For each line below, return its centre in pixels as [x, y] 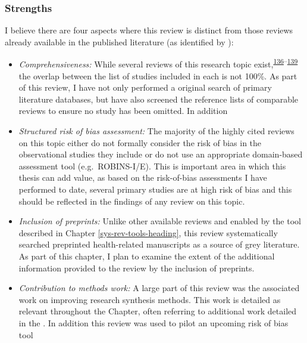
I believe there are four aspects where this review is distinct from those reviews [149, 30]
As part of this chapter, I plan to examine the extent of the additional [147, 256]
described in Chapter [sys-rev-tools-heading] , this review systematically [148, 232]
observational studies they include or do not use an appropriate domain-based [161, 154]
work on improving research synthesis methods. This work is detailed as [150, 299]
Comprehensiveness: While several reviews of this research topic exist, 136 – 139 [158, 63]
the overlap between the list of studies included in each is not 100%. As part [158, 75]
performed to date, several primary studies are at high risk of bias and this [155, 189]
